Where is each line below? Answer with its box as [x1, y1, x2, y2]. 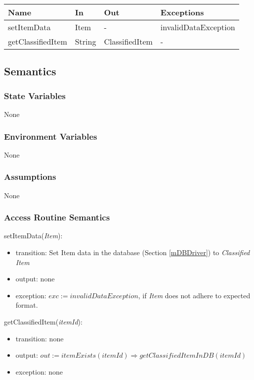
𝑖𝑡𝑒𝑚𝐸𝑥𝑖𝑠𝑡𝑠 [61, 352, 96, 360]
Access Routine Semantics [4, 211, 110, 223]
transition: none [15, 333, 64, 343]
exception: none [15, 366, 63, 377]
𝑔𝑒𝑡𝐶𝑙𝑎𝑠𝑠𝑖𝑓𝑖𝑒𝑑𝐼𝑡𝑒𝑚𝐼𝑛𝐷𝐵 [139, 352, 214, 360]
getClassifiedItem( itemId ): [4, 317, 83, 326]
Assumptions [4, 170, 56, 183]
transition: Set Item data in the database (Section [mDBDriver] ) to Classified [15, 247, 250, 258]
